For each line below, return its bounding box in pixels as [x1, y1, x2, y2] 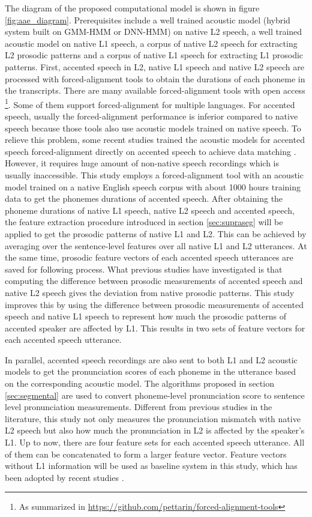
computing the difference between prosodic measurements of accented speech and [5, 274, 303, 287]
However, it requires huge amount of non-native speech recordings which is [5, 157, 280, 169]
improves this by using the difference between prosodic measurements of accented [5, 298, 304, 310]
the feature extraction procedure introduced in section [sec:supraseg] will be [5, 216, 283, 228]
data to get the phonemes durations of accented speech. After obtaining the [5, 192, 283, 205]
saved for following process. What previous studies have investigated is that [5, 262, 283, 275]
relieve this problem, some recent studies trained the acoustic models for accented [5, 133, 305, 146]
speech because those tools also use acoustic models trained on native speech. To [5, 121, 301, 134]
